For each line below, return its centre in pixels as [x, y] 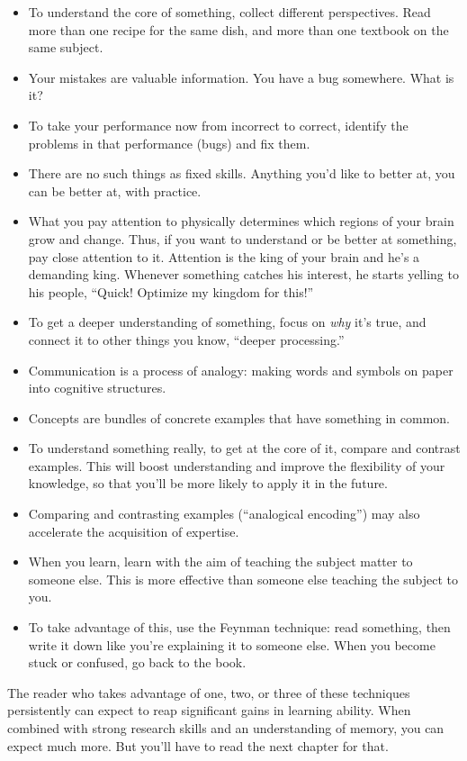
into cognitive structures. [97, 388]
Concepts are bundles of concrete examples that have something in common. [239, 417]
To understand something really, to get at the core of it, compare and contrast [244, 448]
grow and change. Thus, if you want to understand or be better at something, [242, 238]
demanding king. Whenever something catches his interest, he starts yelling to [243, 274]
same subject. [66, 47]
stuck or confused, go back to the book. [137, 662]
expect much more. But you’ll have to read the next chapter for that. [198, 745]
